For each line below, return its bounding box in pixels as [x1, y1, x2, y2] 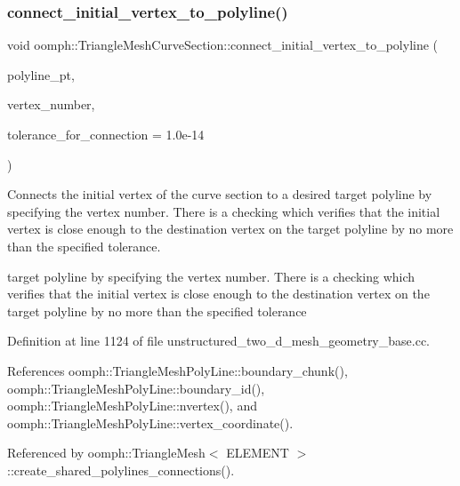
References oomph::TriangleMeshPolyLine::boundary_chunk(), [7, 361, 348, 379]
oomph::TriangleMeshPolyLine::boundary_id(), [7, 378, 265, 397]
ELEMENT [226, 443, 289, 462]
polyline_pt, [7, 65, 75, 84]
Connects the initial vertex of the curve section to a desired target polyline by [7, 185, 432, 203]
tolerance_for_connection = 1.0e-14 [7, 125, 205, 143]
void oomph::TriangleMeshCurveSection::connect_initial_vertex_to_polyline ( [7, 36, 439, 54]
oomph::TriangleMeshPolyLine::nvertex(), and [7, 396, 257, 415]
